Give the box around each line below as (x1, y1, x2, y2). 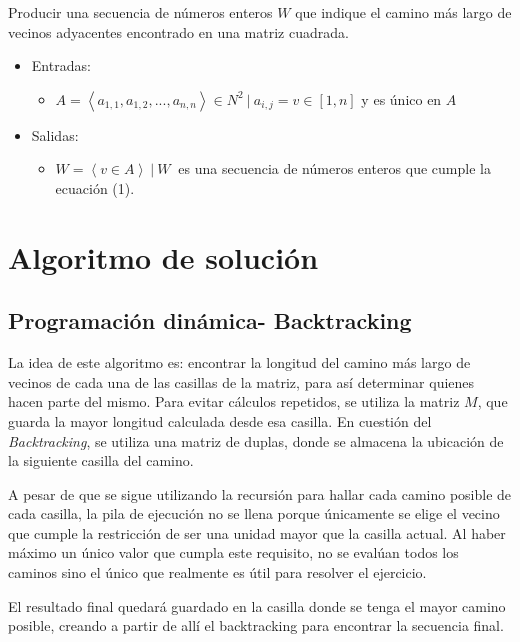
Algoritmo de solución (8, 236, 319, 277)
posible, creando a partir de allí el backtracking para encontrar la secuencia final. (8, 615, 504, 636)
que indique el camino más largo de (295, 2, 512, 22)
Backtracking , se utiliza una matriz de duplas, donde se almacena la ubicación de (8, 430, 504, 451)
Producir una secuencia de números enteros (8, 2, 273, 22)
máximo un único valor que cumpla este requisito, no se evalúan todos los (8, 542, 459, 563)
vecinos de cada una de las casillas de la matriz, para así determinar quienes (8, 371, 475, 392)
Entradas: (31, 55, 91, 76)
